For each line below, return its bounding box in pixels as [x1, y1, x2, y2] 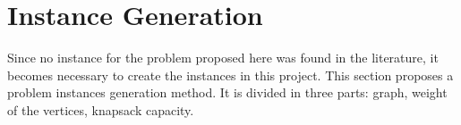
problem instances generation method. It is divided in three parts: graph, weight [7, 83, 448, 102]
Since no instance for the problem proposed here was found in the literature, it [7, 48, 439, 67]
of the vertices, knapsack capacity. [7, 100, 194, 119]
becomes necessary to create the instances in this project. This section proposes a [7, 65, 454, 84]
